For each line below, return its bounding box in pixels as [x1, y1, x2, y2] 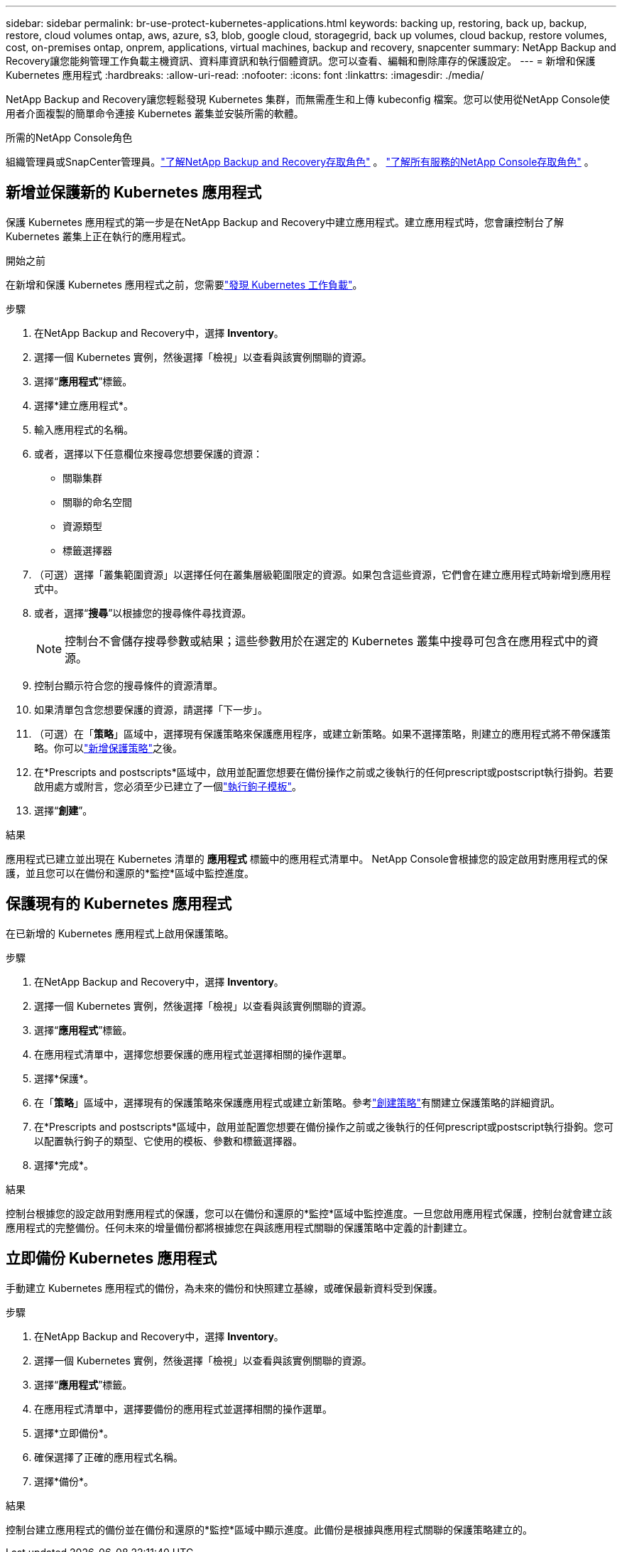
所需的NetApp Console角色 [6, 131, 133, 144]
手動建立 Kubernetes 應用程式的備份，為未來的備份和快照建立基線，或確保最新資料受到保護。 [6, 1281, 443, 1294]
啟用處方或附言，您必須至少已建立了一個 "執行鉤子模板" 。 [34, 780, 302, 792]
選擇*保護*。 [34, 1072, 94, 1084]
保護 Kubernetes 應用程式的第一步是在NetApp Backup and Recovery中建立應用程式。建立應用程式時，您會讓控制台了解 [6, 215, 564, 228]
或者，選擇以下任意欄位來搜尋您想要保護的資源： [34, 447, 263, 460]
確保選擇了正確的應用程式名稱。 [34, 1450, 183, 1463]
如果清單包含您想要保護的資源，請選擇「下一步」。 [34, 703, 268, 716]
